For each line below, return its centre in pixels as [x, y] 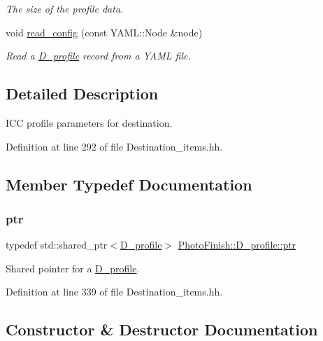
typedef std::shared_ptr [57, 245]
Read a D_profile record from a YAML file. [98, 56]
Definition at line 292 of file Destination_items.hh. [114, 146]
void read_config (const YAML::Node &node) [104, 32]
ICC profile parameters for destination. [89, 122]
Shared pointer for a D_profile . [73, 268]
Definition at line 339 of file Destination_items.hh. [114, 292]
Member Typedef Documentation [129, 184]
